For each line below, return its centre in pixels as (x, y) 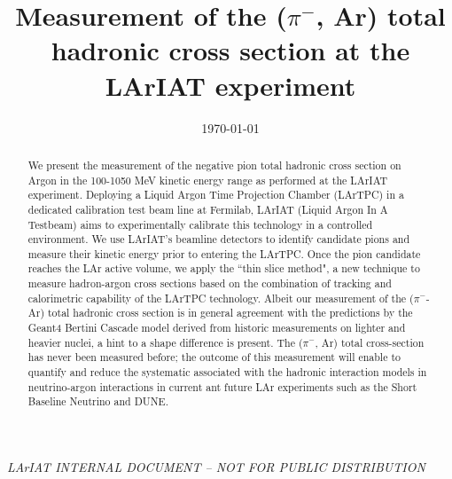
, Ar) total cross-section (370, 342)
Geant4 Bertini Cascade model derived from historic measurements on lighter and (217, 328)
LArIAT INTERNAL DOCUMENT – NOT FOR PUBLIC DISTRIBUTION (216, 467)
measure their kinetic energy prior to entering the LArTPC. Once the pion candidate (224, 253)
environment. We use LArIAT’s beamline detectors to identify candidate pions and (219, 239)
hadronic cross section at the (230, 50)
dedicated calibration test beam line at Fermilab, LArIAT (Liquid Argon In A (208, 209)
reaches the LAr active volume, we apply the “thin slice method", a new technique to (224, 268)
